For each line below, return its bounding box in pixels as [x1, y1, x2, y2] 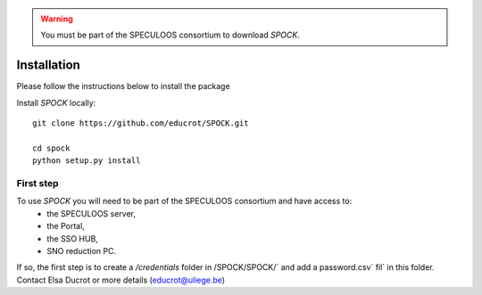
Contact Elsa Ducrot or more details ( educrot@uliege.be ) [16, 275, 226, 285]
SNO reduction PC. [46, 245, 116, 256]
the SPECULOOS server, [46, 208, 137, 218]
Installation [16, 58, 80, 73]
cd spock [32, 143, 71, 153]
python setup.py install [32, 156, 141, 166]
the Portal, [46, 221, 85, 232]
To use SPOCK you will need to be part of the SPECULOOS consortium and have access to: [16, 196, 353, 207]
